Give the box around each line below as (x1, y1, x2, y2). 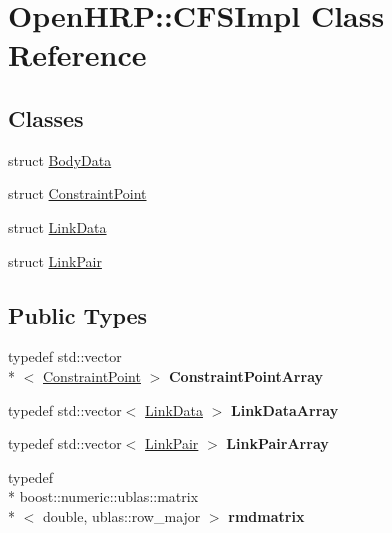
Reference (8, 34, 147, 75)
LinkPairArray (226, 433, 329, 454)
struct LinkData (8, 216, 107, 237)
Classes (8, 102, 84, 133)
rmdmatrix (228, 505, 305, 526)
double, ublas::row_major (42, 505, 201, 526)
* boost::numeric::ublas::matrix (8, 486, 199, 507)
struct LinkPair (8, 250, 102, 271)
